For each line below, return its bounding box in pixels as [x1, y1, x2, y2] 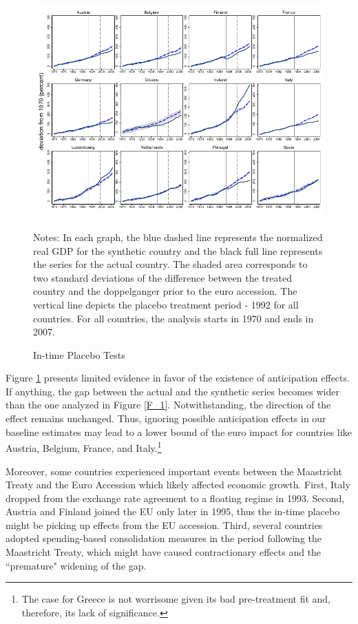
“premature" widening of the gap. [6, 558, 147, 572]
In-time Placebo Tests [33, 347, 125, 362]
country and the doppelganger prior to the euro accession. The [33, 284, 297, 298]
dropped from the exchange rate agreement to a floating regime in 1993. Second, [6, 490, 345, 505]
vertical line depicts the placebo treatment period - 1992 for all [33, 297, 299, 311]
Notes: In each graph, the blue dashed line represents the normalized [33, 229, 323, 244]
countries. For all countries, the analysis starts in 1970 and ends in [33, 311, 314, 325]
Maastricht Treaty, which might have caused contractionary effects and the [6, 545, 322, 559]
